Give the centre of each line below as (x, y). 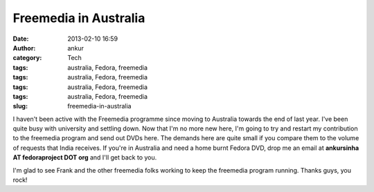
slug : (20, 106)
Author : (24, 48)
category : (27, 58)
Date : (21, 39)
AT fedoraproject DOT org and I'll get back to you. (85, 157)
